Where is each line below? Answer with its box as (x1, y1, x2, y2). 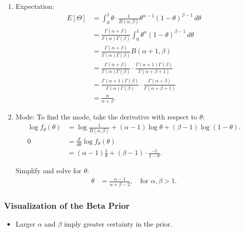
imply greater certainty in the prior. (64, 218, 173, 229)
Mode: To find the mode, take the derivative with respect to (15, 111, 197, 121)
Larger (15, 218, 35, 229)
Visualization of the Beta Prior (4, 199, 130, 211)
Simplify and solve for (15, 165, 82, 176)
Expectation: (15, 1, 54, 11)
